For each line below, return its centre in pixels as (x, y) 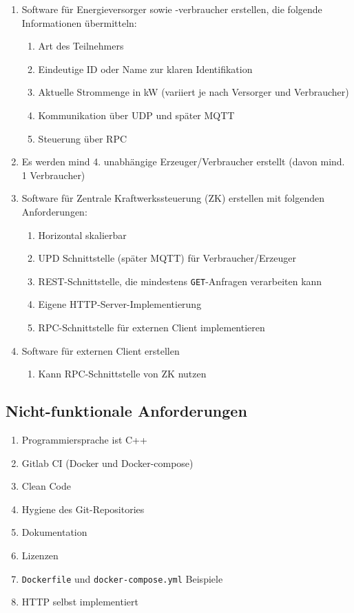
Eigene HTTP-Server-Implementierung (120, 304)
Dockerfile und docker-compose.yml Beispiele (122, 578)
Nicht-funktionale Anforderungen (126, 411)
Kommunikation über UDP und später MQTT (136, 115)
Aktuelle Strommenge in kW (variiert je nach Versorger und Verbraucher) (194, 92)
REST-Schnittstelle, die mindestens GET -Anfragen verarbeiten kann (180, 281)
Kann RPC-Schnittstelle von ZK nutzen (122, 374)
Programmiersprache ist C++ (84, 439)
